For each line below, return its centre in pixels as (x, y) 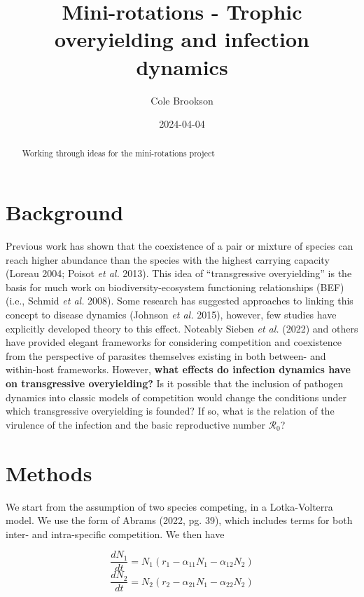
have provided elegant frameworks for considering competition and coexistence (174, 342)
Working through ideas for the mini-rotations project (118, 153)
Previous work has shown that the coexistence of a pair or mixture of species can (180, 246)
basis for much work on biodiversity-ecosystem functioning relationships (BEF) (175, 287)
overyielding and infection (182, 39)
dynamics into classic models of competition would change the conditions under (176, 397)
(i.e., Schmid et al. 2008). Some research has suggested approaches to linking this (180, 301)
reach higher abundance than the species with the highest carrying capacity (168, 259)
